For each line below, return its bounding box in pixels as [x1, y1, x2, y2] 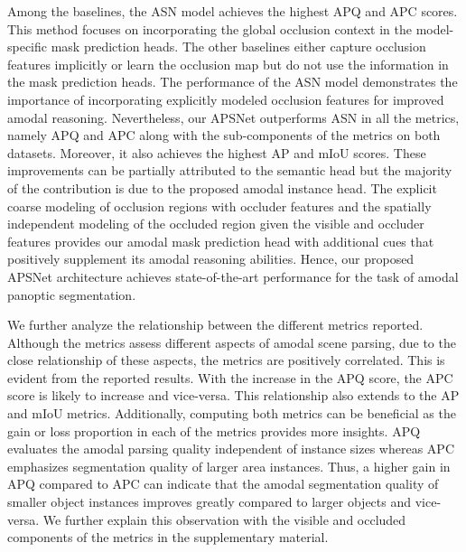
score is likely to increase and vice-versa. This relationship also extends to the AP [7, 386, 460, 405]
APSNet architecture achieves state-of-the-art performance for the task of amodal [7, 267, 459, 285]
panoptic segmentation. [7, 285, 136, 304]
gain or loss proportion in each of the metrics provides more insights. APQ [7, 421, 421, 440]
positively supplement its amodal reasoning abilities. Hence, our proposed [7, 249, 415, 268]
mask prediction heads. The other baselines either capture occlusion [51, 37, 426, 56]
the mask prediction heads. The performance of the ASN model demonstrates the [7, 72, 458, 91]
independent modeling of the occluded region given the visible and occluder [7, 214, 424, 233]
